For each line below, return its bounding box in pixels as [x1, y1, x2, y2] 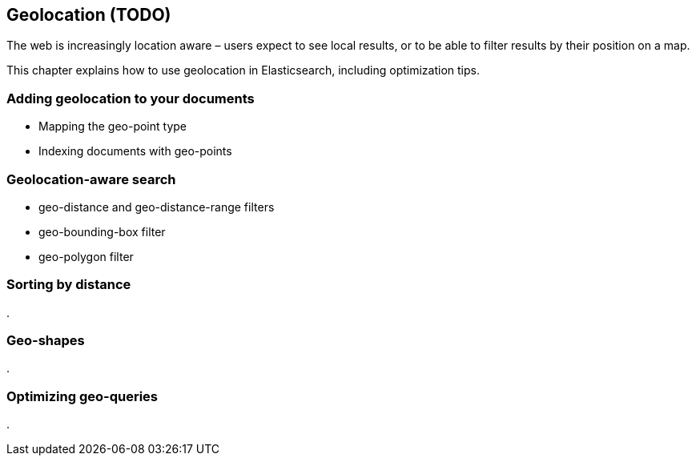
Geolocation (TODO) [6, 5, 171, 25]
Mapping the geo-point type [38, 119, 187, 134]
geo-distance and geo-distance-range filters [38, 199, 275, 214]
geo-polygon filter [38, 249, 134, 263]
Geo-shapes [6, 332, 85, 349]
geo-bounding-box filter [38, 224, 166, 239]
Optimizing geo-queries [6, 388, 158, 404]
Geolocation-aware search [6, 171, 176, 187]
